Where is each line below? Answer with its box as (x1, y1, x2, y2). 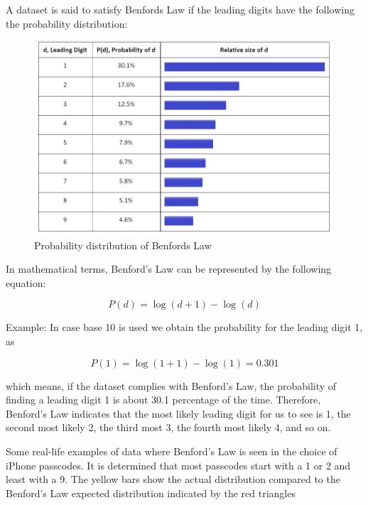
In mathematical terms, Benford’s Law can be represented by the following (6, 261, 332, 276)
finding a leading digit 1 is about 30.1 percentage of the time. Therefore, (6, 392, 321, 407)
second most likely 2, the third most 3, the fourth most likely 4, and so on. (6, 420, 331, 435)
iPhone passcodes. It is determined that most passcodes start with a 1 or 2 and (6, 457, 351, 472)
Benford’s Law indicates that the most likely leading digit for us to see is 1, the (6, 406, 351, 420)
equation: (6, 275, 46, 290)
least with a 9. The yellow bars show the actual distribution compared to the (6, 472, 340, 487)
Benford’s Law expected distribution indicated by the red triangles (6, 485, 296, 500)
